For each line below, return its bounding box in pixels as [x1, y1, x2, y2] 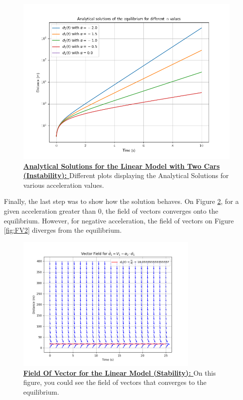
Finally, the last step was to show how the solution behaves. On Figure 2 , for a [4, 196, 239, 206]
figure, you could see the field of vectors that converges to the [23, 377, 207, 387]
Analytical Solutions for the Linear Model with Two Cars [23, 160, 220, 171]
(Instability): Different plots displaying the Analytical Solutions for [23, 170, 229, 180]
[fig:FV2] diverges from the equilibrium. [4, 225, 122, 235]
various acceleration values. [23, 180, 104, 190]
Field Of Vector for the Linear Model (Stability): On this [23, 367, 216, 378]
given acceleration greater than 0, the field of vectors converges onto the [4, 205, 218, 216]
